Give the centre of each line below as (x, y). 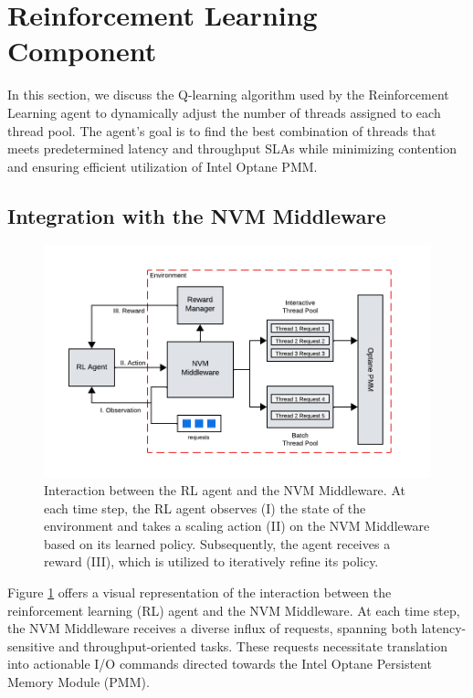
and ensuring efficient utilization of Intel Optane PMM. (163, 166)
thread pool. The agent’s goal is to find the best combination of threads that (222, 130)
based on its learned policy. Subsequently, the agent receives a (217, 543)
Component (82, 51)
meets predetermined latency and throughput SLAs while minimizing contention (232, 148)
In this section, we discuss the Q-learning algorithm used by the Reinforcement (228, 95)
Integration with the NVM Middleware (197, 215)
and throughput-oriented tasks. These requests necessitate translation (253, 645)
